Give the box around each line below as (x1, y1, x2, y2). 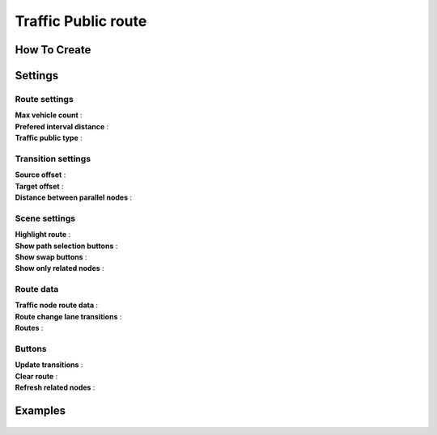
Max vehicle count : (15, 110, 83, 120)
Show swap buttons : (15, 251, 88, 262)
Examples (15, 404, 66, 417)
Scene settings (15, 213, 76, 224)
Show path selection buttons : (15, 241, 118, 251)
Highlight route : (15, 230, 71, 239)
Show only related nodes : (15, 264, 104, 273)
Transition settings (15, 153, 91, 164)
